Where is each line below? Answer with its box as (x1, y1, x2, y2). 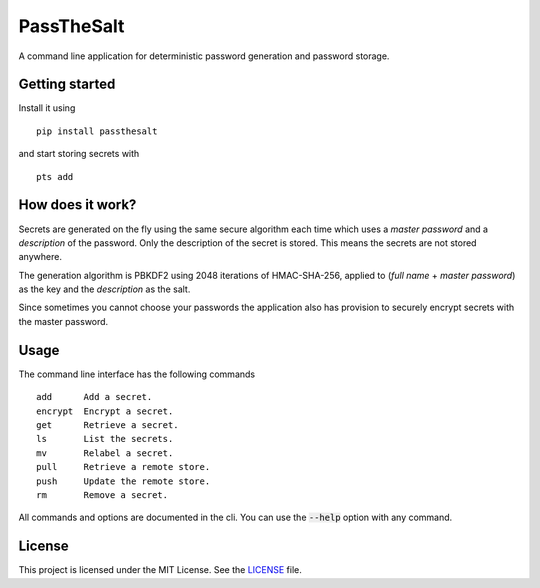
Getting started (18, 76, 116, 93)
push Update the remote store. (36, 475, 211, 487)
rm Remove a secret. (36, 489, 169, 500)
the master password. (18, 315, 109, 327)
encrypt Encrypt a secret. (36, 405, 174, 417)
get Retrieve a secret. (36, 419, 179, 430)
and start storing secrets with (18, 148, 140, 160)
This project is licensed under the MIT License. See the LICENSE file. (18, 564, 302, 576)
